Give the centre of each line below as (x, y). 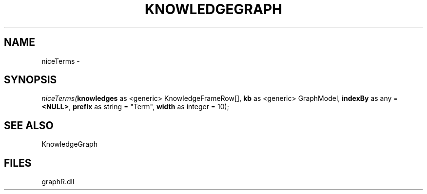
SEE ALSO (29, 125)
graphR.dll (58, 182)
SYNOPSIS (30, 80)
